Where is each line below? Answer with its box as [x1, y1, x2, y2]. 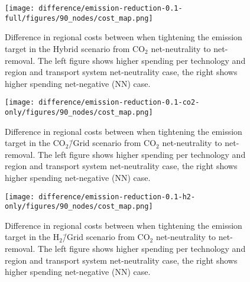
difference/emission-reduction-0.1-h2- [38, 192, 196, 201]
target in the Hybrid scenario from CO [5, 42, 145, 54]
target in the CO [5, 137, 66, 149]
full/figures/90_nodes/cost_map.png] [5, 14, 153, 22]
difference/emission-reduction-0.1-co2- [38, 98, 200, 107]
